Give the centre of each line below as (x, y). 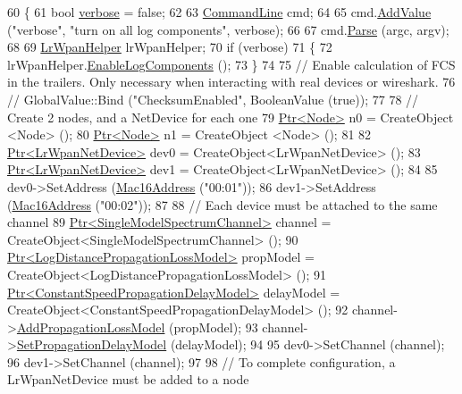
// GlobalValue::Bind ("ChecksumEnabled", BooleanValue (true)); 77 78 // (213, 99)
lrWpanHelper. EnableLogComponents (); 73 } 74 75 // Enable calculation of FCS (231, 64)
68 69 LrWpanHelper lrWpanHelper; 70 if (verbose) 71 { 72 (170, 47)
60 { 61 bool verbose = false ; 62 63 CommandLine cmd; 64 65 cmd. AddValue (219, 12)
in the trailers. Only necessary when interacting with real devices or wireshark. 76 (231, 82)
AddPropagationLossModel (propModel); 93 (137, 327)
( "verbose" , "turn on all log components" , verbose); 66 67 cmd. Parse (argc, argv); (228, 29)
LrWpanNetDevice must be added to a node (128, 379)
